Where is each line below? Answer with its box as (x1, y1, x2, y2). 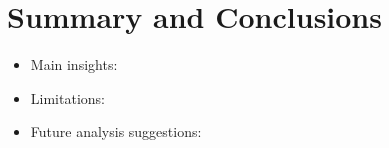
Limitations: (30, 87, 105, 108)
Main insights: (30, 54, 118, 75)
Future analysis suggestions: (30, 121, 202, 142)
